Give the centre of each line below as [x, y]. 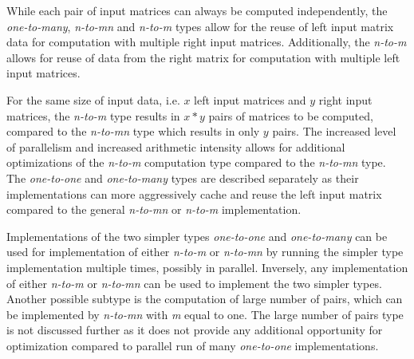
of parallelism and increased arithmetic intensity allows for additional [176, 146]
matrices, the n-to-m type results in [93, 115]
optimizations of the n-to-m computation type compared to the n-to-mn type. [196, 162]
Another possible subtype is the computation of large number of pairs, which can [205, 299]
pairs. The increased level [334, 131]
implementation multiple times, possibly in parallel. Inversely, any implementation [207, 267]
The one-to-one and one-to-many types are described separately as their [183, 178]
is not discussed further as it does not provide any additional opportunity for [195, 330]
